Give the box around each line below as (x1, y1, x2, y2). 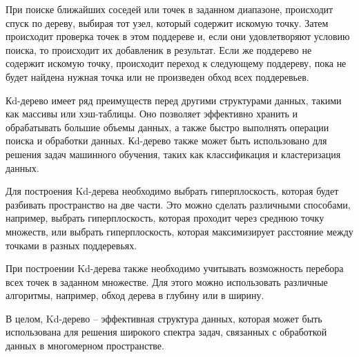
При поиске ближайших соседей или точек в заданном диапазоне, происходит (6, 2, 333, 16)
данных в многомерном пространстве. (6, 338, 164, 353)
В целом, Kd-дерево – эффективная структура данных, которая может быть (6, 311, 322, 325)
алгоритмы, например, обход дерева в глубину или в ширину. (6, 288, 264, 302)
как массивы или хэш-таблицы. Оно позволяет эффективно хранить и (6, 106, 298, 121)
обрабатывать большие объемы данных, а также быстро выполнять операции (6, 119, 329, 134)
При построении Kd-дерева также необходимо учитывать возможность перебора (6, 261, 344, 276)
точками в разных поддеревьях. (6, 238, 137, 252)
